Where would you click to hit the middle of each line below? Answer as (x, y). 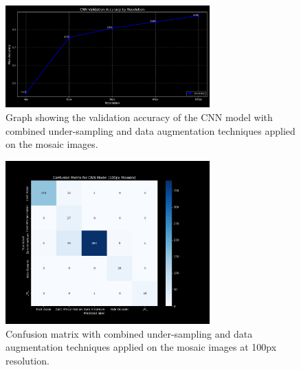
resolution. (27, 360)
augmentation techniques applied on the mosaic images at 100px (141, 347)
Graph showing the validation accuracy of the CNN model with (139, 117)
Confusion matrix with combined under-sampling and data (129, 333)
